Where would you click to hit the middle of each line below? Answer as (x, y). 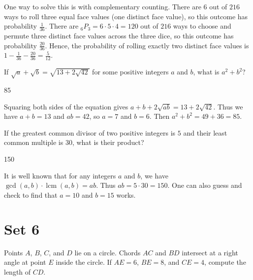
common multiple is (34, 142)
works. (126, 194)
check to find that (31, 194)
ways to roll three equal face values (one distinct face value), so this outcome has (126, 16)
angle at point (25, 262)
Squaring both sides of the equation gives (66, 106)
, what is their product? (108, 142)
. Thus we (228, 106)
